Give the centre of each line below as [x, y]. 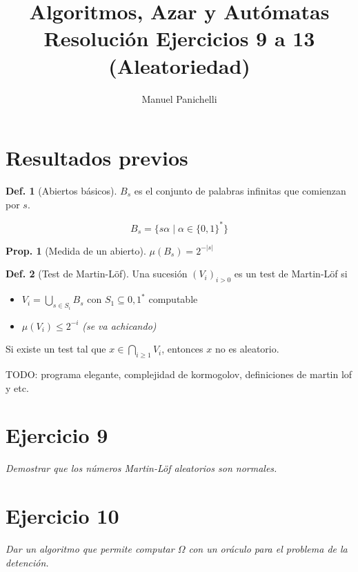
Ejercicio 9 [57, 435]
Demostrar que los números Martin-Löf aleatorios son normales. [141, 468]
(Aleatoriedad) [179, 65]
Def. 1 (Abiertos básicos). [61, 191]
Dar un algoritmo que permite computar [90, 548]
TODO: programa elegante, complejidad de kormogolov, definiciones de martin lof [179, 374]
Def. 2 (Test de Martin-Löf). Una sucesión [97, 274]
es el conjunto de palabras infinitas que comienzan [240, 191]
